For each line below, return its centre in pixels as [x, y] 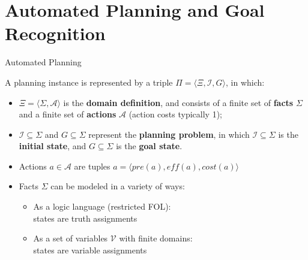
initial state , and [53, 146]
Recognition [55, 33]
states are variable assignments [90, 250]
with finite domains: [156, 238]
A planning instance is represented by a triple [89, 82]
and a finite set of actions [68, 114]
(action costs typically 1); [175, 114]
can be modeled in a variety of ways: [118, 186]
